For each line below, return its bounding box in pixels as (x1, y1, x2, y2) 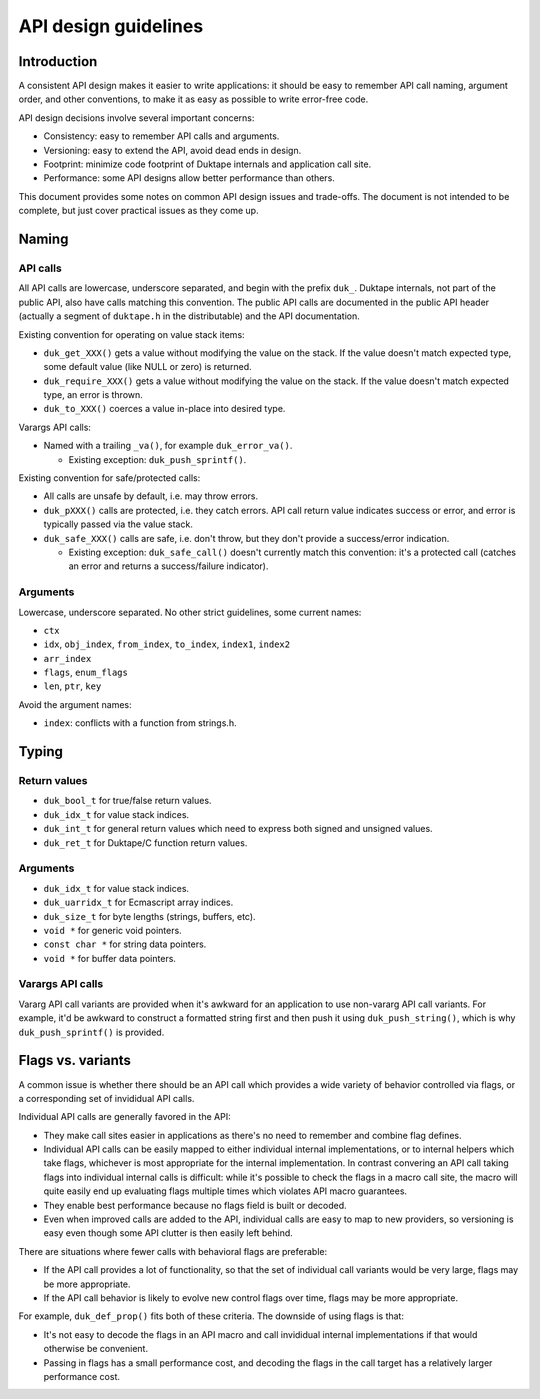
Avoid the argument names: (18, 698, 132, 710)
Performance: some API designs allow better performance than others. (43, 172, 335, 184)
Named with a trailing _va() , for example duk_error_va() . (43, 440, 293, 452)
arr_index (43, 653, 92, 664)
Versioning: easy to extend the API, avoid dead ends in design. (43, 144, 302, 156)
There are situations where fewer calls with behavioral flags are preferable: (18, 1245, 328, 1257)
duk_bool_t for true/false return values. (43, 795, 212, 807)
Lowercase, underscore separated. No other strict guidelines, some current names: (18, 606, 362, 618)
